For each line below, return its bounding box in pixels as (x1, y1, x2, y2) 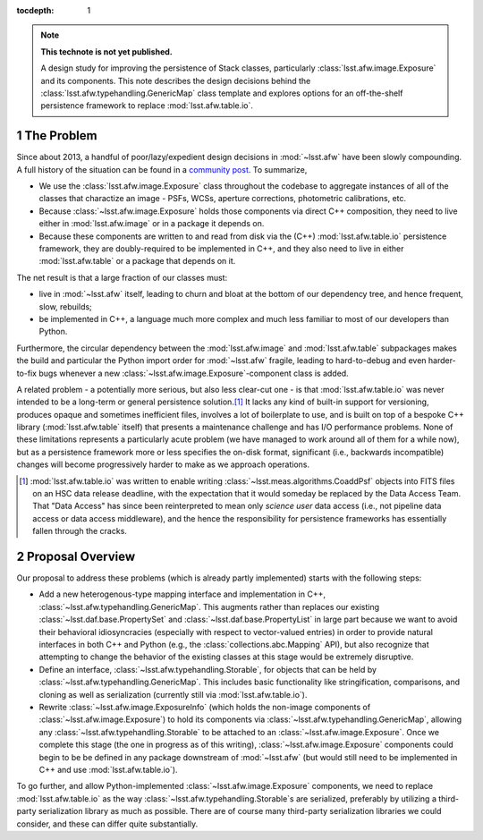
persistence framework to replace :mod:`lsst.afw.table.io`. (40, 100, 254, 111)
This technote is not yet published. (40, 46, 174, 57)
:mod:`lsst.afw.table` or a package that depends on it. (38, 256, 236, 267)
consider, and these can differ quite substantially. (16, 819, 199, 829)
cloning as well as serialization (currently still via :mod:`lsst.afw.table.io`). (38, 689, 308, 700)
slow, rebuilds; (38, 301, 93, 312)
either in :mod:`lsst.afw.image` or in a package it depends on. (38, 218, 265, 229)
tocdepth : (16, 5, 55, 15)
